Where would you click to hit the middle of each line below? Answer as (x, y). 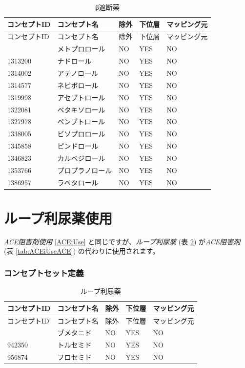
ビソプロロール (81, 134)
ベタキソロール (81, 109)
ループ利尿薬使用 (58, 218)
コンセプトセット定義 (44, 272)
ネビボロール (78, 85)
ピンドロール (78, 146)
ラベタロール (78, 182)
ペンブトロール (81, 121)
